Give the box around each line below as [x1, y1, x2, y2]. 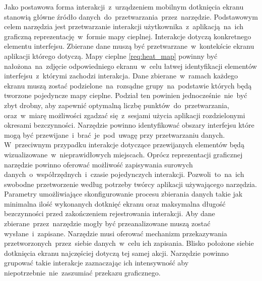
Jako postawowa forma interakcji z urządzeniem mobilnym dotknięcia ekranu [4, 2, 244, 12]
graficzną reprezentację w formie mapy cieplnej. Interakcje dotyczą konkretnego [4, 31, 251, 41]
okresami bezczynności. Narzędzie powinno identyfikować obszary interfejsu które [4, 120, 254, 130]
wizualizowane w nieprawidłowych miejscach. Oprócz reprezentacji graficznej [4, 149, 243, 159]
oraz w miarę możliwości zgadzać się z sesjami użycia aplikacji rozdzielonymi [4, 110, 245, 120]
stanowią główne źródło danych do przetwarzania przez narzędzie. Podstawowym [4, 11, 258, 22]
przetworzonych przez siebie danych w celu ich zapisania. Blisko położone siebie [4, 238, 254, 248]
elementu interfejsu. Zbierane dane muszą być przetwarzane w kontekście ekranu [4, 41, 254, 51]
